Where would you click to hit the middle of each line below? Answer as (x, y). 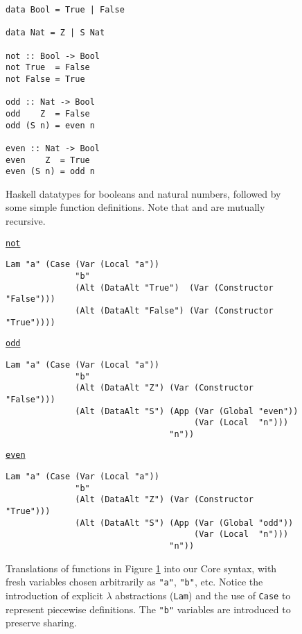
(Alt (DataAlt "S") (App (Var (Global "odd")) (184, 523)
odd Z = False (48, 113)
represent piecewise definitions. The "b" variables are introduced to (148, 609)
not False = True (45, 79)
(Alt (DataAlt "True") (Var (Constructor (174, 288)
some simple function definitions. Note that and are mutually (135, 207)
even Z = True (48, 160)
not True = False (48, 68)
